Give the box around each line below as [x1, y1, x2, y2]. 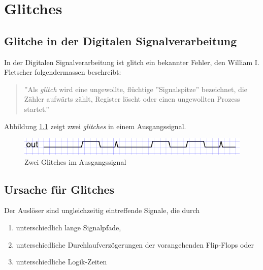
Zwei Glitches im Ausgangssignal [24, 156, 126, 167]
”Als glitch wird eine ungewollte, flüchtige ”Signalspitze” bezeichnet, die [24, 83, 247, 94]
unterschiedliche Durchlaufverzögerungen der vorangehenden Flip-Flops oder [16, 239, 254, 250]
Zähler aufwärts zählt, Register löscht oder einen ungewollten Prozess [24, 94, 240, 104]
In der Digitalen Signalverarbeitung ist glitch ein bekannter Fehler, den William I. [4, 56, 259, 67]
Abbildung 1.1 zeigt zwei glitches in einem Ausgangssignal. [4, 121, 186, 131]
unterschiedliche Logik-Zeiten [16, 256, 107, 267]
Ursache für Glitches [4, 181, 115, 197]
